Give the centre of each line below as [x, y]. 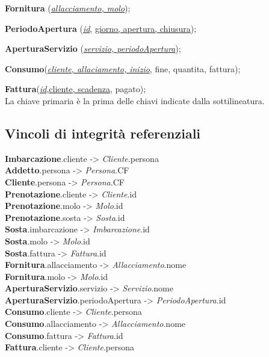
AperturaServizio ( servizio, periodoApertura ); [93, 48]
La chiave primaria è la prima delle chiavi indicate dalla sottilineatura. [135, 100]
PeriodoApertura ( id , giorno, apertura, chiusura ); [101, 28]
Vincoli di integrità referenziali [103, 133]
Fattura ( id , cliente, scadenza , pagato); [76, 89]
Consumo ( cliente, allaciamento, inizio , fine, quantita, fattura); [123, 68]
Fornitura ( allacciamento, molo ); [68, 8]
